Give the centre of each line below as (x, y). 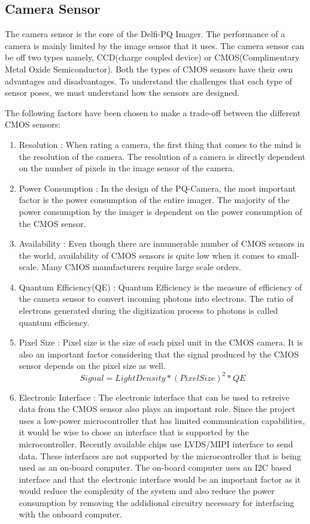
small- (288, 255)
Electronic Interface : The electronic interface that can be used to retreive (154, 397)
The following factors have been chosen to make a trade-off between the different (153, 112)
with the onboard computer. (70, 514)
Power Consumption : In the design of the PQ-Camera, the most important (157, 188)
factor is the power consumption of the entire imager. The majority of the (154, 200)
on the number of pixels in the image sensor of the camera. (127, 168)
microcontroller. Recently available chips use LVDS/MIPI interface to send (156, 443)
